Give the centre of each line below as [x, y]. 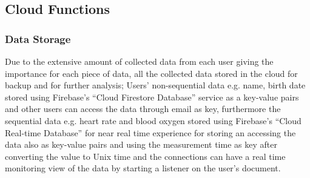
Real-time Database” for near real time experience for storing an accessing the [150, 132]
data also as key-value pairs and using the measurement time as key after [141, 144]
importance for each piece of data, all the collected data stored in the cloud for [151, 73]
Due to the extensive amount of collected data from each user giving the [139, 61]
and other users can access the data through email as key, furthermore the [143, 109]
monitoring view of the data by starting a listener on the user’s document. [143, 168]
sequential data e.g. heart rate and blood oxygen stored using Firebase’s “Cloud [153, 120]
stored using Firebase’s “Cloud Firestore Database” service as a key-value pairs [152, 97]
